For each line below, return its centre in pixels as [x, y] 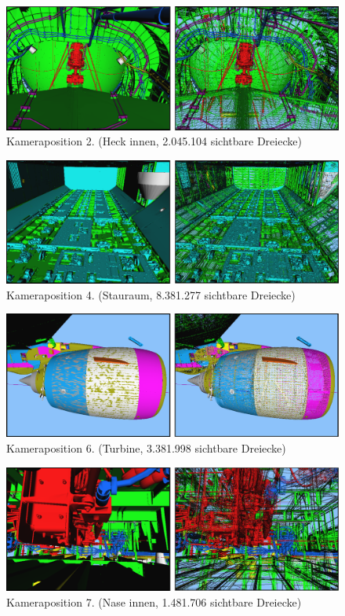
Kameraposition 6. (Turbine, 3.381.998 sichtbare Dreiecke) [146, 447]
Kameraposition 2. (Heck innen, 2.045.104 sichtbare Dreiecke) [154, 141]
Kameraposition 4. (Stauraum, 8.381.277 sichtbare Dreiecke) [151, 294]
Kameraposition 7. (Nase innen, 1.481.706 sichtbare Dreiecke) [154, 601]
